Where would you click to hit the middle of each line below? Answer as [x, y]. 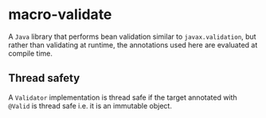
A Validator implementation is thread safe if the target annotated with [123, 97]
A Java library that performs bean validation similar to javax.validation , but [132, 36]
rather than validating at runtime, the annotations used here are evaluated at [133, 44]
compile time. [31, 53]
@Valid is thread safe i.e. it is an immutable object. [90, 105]
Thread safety [44, 78]
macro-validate [60, 15]
